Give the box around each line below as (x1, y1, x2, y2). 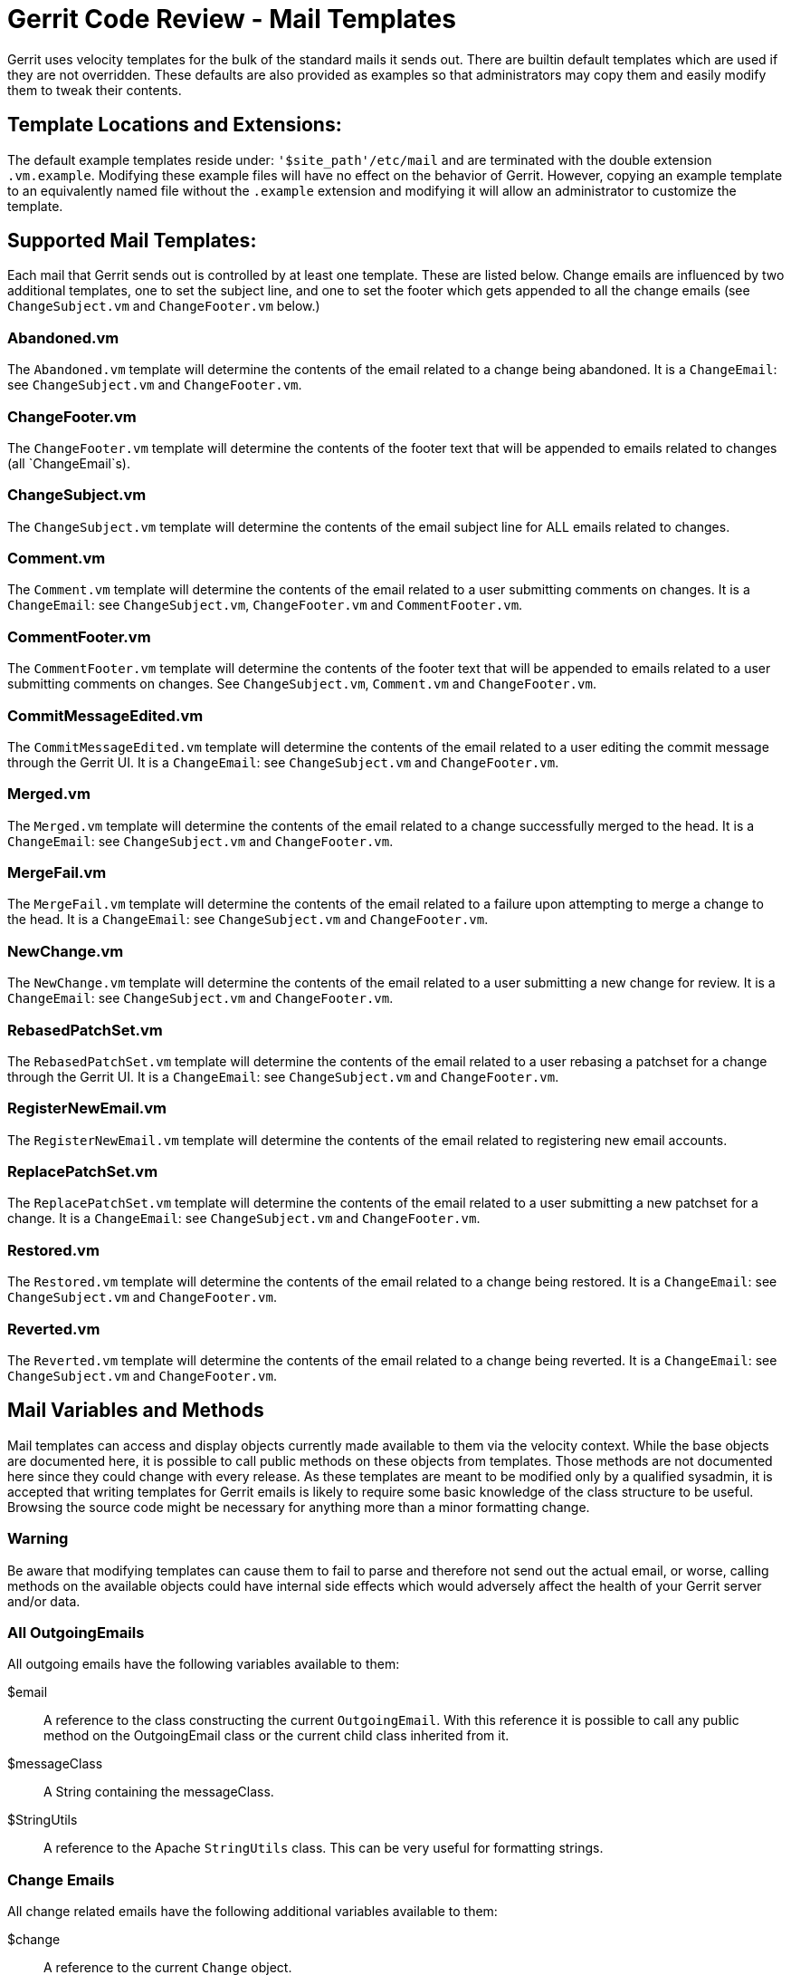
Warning (7, 1529, 69, 1548)
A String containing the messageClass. (43, 1784, 274, 1800)
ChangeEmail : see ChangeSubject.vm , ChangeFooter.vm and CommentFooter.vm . (7, 597, 523, 613)
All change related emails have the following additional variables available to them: (7, 1903, 498, 1920)
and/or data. (7, 1593, 81, 1609)
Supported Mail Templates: (7, 229, 257, 253)
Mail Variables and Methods (7, 1399, 264, 1422)
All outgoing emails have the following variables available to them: (7, 1656, 400, 1672)
